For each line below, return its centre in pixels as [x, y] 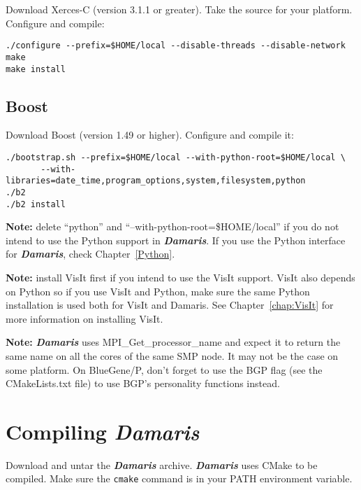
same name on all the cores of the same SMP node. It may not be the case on [172, 355]
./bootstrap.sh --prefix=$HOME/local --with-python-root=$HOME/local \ [176, 157]
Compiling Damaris [103, 431]
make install [36, 69]
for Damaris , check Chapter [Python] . [90, 254]
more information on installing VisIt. [84, 318]
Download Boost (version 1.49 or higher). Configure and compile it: [150, 135]
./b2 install [36, 204]
